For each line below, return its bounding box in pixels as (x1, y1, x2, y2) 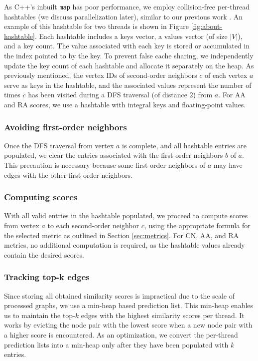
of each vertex (205, 70, 248, 80)
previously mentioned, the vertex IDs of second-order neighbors (4, 70, 197, 80)
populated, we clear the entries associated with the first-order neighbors (4, 150, 223, 160)
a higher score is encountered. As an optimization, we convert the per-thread (4, 329, 238, 340)
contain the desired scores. (4, 249, 84, 260)
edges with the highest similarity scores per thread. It (81, 310, 245, 320)
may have (213, 160, 243, 170)
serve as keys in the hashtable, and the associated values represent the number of (4, 79, 252, 90)
